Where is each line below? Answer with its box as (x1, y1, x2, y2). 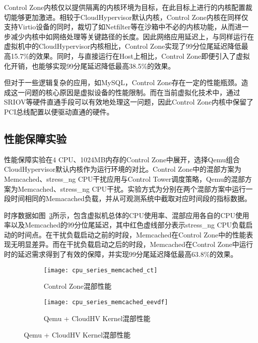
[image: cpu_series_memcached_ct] (44, 266, 158, 274)
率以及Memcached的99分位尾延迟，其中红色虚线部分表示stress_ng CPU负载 (4, 220, 246, 230)
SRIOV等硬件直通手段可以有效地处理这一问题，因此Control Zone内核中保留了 (4, 97, 254, 107)
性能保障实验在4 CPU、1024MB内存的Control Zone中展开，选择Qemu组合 (4, 154, 240, 164)
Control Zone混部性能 (44, 281, 112, 291)
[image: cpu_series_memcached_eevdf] (44, 298, 168, 306)
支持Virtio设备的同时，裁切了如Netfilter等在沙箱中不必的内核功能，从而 (4, 21, 235, 32)
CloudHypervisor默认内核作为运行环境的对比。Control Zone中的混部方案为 (4, 164, 242, 174)
